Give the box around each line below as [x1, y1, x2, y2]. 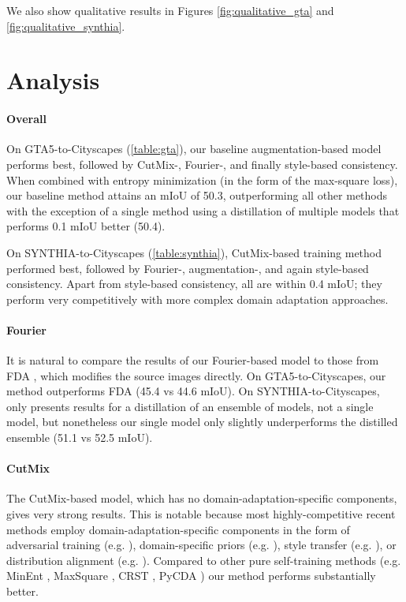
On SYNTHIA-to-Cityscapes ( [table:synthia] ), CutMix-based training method [6, 244, 382, 260]
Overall [6, 110, 47, 127]
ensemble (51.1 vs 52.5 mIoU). [6, 429, 153, 446]
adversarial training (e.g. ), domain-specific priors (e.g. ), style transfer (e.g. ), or [6, 537, 397, 553]
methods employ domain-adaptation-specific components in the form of [6, 521, 350, 537]
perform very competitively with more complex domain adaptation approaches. [6, 290, 389, 307]
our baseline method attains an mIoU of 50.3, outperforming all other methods [6, 187, 388, 204]
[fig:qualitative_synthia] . [6, 17, 125, 34]
